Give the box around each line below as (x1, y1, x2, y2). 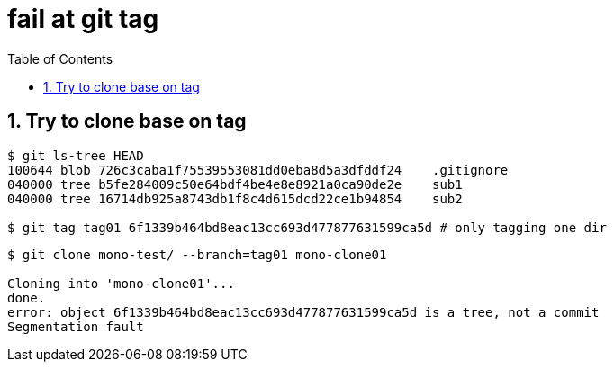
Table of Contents (7, 50, 113, 67)
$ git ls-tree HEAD (7, 148, 144, 163)
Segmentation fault (7, 319, 144, 334)
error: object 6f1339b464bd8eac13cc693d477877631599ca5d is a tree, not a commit (7, 304, 600, 319)
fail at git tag (7, 4, 159, 34)
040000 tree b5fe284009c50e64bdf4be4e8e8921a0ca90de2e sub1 (7, 176, 463, 192)
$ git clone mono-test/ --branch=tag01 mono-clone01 (7, 247, 387, 262)
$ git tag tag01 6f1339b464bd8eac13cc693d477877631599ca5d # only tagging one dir (7, 220, 607, 235)
